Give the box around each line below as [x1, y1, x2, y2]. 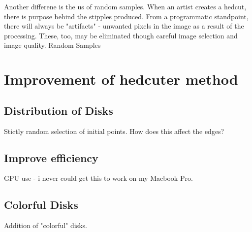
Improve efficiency [4, 150, 98, 165]
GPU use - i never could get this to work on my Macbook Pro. [4, 173, 193, 183]
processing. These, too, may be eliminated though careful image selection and [4, 30, 238, 40]
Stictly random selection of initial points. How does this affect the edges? [4, 126, 224, 136]
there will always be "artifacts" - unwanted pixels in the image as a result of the [4, 21, 244, 31]
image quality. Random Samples [4, 40, 101, 50]
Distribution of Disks [4, 102, 113, 118]
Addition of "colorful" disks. [4, 220, 87, 231]
